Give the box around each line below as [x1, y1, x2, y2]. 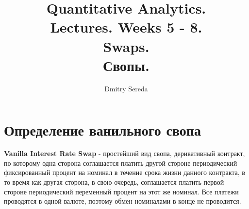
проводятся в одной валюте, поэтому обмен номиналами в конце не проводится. [4, 196, 241, 206]
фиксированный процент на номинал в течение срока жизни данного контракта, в [4, 167, 245, 177]
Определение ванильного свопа [4, 120, 201, 140]
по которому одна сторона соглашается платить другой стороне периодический [4, 157, 237, 168]
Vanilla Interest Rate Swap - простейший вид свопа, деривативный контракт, [4, 148, 245, 158]
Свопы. [102, 55, 150, 75]
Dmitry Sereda [104, 83, 148, 93]
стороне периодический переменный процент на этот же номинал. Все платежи [4, 186, 239, 196]
